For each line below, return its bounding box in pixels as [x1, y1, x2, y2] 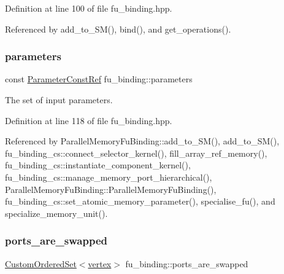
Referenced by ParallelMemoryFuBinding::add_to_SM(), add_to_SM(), [5, 135, 280, 147]
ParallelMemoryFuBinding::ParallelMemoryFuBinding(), [5, 182, 217, 195]
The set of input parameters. [5, 93, 113, 106]
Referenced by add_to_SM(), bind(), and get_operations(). [5, 22, 231, 35]
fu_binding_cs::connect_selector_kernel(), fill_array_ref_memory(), [5, 146, 267, 159]
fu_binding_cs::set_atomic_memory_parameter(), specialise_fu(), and [5, 195, 275, 208]
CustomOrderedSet [5, 257, 77, 270]
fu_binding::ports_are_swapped [125, 257, 248, 270]
